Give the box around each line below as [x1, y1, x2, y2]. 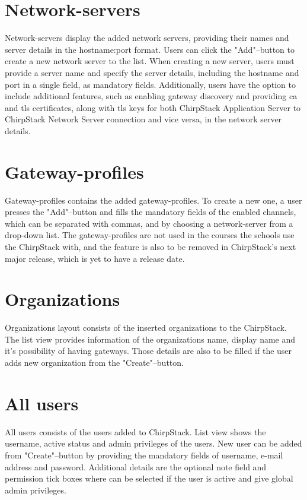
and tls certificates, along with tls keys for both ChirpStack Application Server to [5, 101, 301, 113]
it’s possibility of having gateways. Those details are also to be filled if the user [5, 344, 292, 357]
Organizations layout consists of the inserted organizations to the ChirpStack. [5, 321, 287, 334]
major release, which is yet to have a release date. [5, 252, 185, 264]
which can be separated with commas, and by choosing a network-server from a [5, 217, 293, 229]
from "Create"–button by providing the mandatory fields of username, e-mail [5, 448, 283, 461]
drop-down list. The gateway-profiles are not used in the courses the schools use [5, 229, 295, 241]
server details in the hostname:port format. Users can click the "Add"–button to [5, 43, 295, 55]
